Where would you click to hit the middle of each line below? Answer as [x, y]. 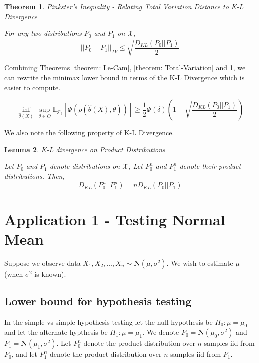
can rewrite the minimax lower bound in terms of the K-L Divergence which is [124, 77]
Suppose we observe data [42, 262]
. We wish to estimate [200, 262]
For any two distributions [43, 33]
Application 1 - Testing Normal [115, 219]
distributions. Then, [34, 176]
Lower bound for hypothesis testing [98, 301]
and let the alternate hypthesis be [56, 332]
